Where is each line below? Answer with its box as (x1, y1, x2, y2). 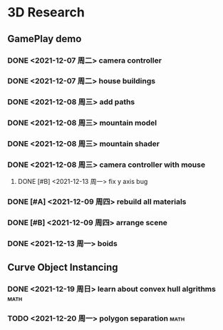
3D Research (7, 4, 85, 21)
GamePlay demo (7, 33, 82, 45)
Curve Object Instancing (7, 261, 119, 273)
